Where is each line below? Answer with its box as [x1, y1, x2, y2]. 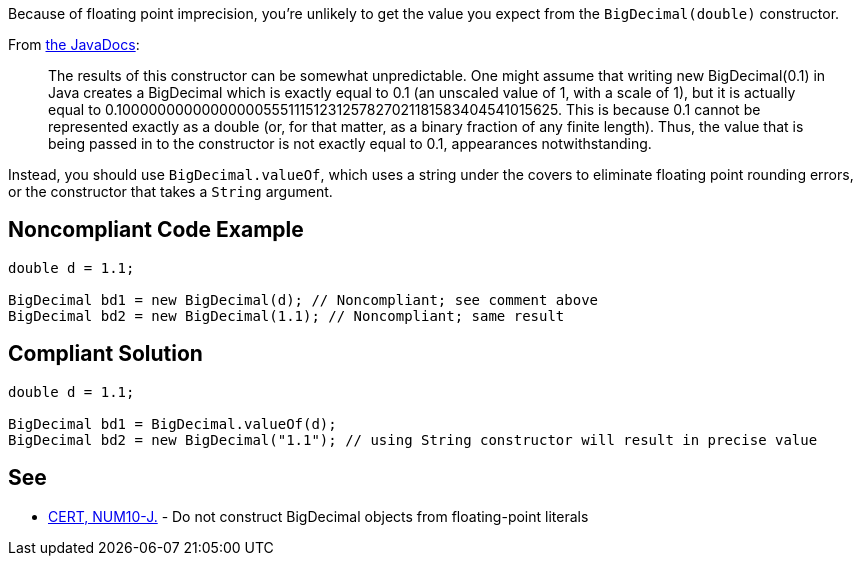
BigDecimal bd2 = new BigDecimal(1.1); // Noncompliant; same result [8, 307, 565, 324]
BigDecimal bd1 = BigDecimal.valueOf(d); [8, 415, 337, 432]
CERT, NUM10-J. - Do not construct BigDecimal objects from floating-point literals [48, 507, 589, 525]
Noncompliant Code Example [8, 217, 304, 243]
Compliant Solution [8, 341, 203, 367]
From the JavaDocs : [8, 36, 140, 53]
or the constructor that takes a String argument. [8, 183, 333, 200]
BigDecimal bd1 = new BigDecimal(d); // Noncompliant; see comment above [8, 291, 599, 308]
